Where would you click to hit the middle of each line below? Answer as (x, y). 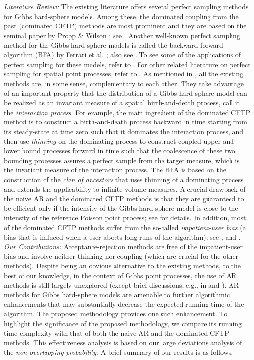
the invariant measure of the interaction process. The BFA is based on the (115, 170)
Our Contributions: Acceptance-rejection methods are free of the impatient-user (123, 246)
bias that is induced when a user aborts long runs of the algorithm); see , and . (122, 237)
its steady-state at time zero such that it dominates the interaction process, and (124, 131)
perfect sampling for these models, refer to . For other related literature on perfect (127, 64)
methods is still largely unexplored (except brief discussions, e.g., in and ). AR (121, 285)
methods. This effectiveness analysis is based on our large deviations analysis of (123, 342)
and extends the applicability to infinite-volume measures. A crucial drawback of (125, 189)
